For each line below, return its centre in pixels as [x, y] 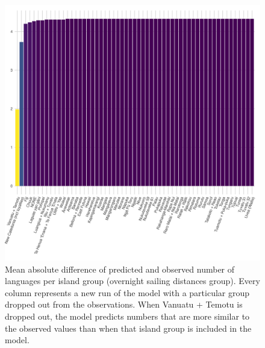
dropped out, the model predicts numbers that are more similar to [127, 316]
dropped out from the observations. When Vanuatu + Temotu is [124, 304]
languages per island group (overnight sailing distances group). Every [132, 281]
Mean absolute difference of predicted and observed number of [120, 269]
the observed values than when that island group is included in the [128, 328]
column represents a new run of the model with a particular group [127, 292]
